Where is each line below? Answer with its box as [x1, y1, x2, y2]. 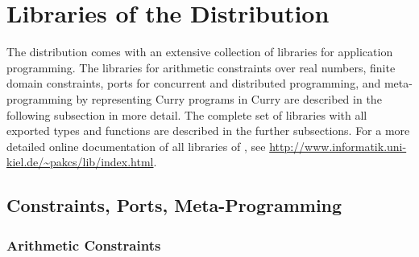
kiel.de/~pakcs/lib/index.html [6, 153, 154, 170]
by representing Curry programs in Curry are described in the [76, 90, 382, 107]
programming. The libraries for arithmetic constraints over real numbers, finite [6, 59, 396, 75]
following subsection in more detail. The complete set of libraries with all [6, 106, 367, 123]
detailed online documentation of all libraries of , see [6, 137, 266, 154]
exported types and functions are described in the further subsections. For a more [6, 122, 410, 139]
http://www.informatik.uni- [269, 137, 407, 154]
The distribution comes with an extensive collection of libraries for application [6, 43, 393, 60]
